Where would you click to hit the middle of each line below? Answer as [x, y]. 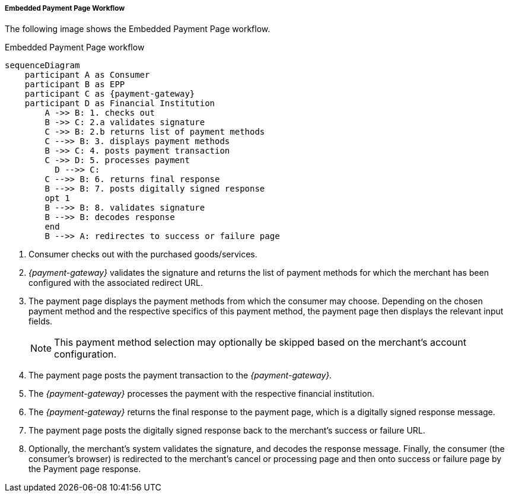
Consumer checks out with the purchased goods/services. [143, 254]
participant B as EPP [75, 85]
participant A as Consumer [87, 75]
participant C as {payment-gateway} [110, 94]
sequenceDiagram [42, 66]
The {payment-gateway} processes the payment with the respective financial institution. [201, 394]
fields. [41, 321]
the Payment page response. [85, 469]
